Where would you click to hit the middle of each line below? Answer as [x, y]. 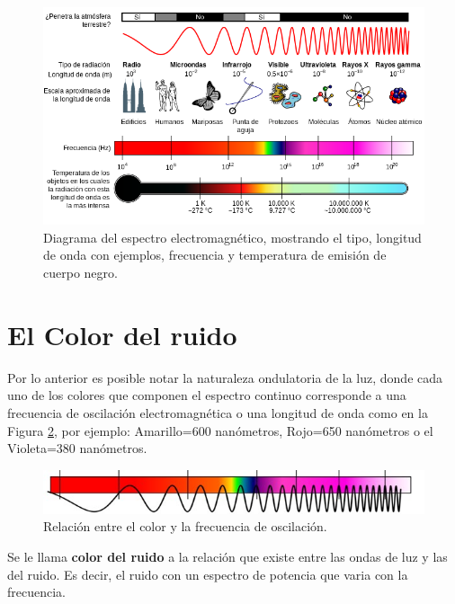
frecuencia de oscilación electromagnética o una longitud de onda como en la [218, 412]
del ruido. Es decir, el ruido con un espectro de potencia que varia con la [208, 574]
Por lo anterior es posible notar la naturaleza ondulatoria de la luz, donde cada [225, 377]
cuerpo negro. [80, 273]
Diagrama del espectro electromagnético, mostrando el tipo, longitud [232, 237]
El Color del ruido [122, 334]
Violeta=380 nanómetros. [77, 448]
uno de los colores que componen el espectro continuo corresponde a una [207, 395]
